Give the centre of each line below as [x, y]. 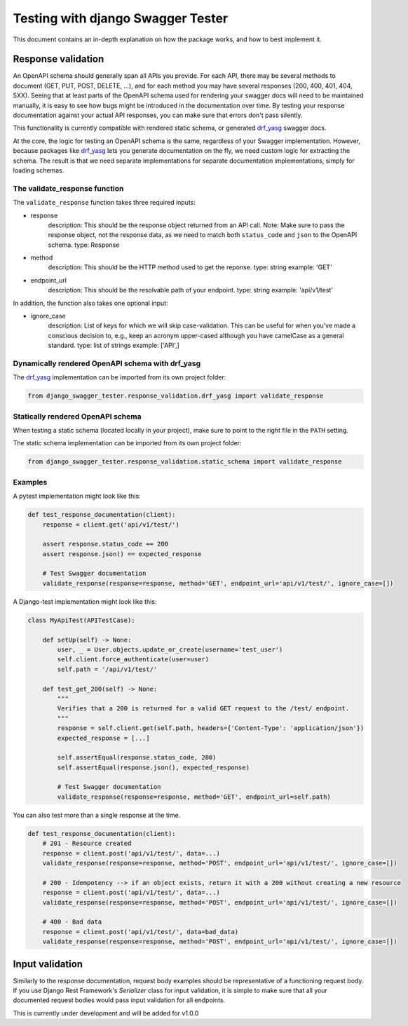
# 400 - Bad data [72, 922]
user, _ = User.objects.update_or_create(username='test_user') [170, 650]
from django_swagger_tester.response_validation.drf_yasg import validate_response [176, 396]
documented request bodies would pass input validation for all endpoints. [119, 1000]
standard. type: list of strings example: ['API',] [114, 345]
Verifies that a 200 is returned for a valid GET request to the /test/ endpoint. [203, 709]
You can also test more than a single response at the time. [97, 815]
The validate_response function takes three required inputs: [104, 203]
